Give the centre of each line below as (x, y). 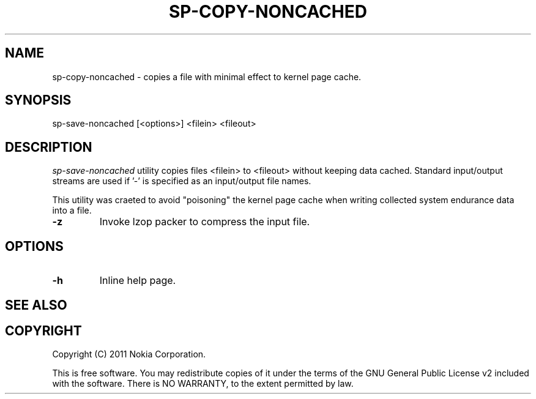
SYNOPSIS (38, 100)
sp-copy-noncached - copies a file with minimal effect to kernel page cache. (207, 76)
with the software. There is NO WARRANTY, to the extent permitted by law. (203, 384)
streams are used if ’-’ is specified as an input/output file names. (182, 181)
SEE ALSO (36, 305)
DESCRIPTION (49, 147)
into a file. (72, 211)
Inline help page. (138, 281)
